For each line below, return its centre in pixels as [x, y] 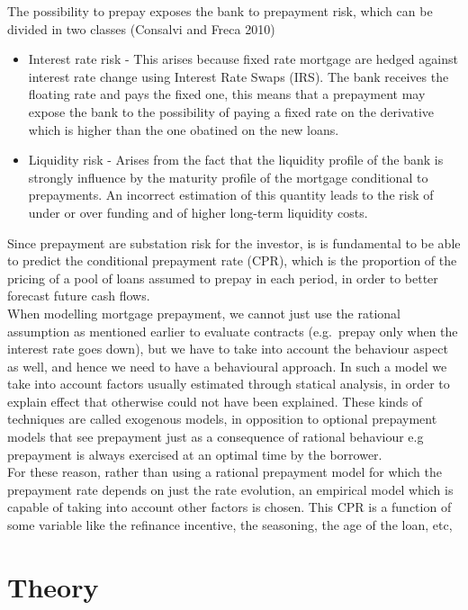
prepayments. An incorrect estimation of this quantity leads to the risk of [231, 195]
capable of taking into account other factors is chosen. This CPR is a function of [229, 507]
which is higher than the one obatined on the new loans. [184, 129]
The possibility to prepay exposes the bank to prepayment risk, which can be [220, 11]
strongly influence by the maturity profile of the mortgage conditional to [228, 177]
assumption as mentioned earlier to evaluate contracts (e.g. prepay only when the [233, 331]
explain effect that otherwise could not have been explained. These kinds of [215, 401]
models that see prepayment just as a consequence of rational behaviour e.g [216, 437]
